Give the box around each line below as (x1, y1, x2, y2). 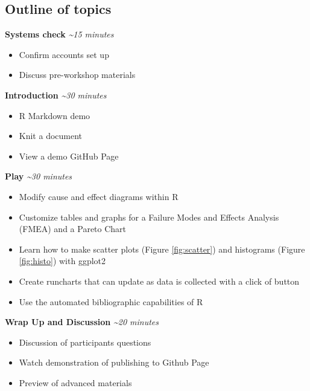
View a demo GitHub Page (19, 149, 119, 162)
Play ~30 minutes (5, 170, 72, 183)
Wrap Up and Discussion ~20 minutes (5, 315, 159, 328)
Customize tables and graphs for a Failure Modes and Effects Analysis (19, 210, 279, 223)
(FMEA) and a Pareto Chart (19, 222, 127, 235)
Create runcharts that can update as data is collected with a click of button (19, 274, 300, 287)
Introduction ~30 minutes (5, 88, 107, 101)
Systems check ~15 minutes (5, 28, 114, 40)
